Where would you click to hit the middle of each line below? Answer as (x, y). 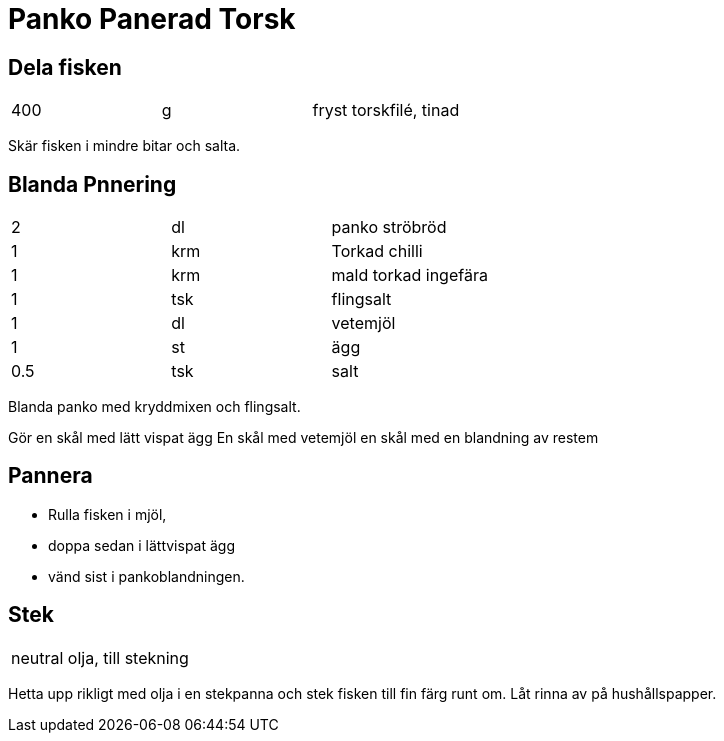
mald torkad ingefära (409, 275)
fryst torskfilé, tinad (386, 110)
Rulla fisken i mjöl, (107, 514)
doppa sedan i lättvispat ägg (142, 545)
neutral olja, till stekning (100, 657)
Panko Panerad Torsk (152, 19)
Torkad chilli (377, 251)
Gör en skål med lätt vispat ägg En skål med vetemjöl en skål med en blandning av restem (303, 438)
